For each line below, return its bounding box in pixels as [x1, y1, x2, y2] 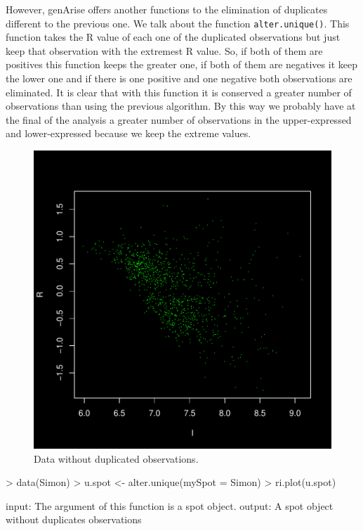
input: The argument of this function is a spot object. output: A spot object [6, 498, 334, 513]
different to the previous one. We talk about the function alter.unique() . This [6, 15, 350, 30]
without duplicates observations [6, 512, 142, 527]
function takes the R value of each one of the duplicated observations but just [6, 30, 341, 44]
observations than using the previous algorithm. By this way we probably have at [6, 98, 356, 113]
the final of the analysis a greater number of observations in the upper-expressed [6, 112, 352, 127]
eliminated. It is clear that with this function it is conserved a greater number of [6, 84, 352, 99]
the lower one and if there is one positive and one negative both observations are [6, 71, 352, 86]
